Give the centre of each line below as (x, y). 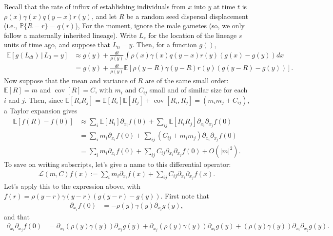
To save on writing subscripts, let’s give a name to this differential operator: (118, 164)
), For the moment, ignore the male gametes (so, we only (160, 26)
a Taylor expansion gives (41, 110)
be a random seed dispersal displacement (187, 16)
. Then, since (44, 100)
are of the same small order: (187, 80)
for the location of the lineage (193, 35)
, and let (104, 16)
